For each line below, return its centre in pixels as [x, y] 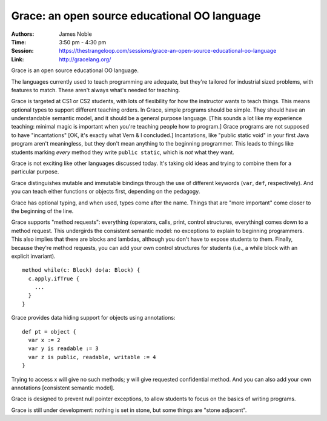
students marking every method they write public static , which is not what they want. [123, 152]
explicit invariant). [33, 256]
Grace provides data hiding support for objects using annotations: [93, 318]
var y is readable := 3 [64, 349]
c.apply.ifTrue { [54, 278]
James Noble [75, 34]
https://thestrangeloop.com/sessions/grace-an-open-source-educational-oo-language [168, 51]
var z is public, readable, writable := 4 [92, 357]
